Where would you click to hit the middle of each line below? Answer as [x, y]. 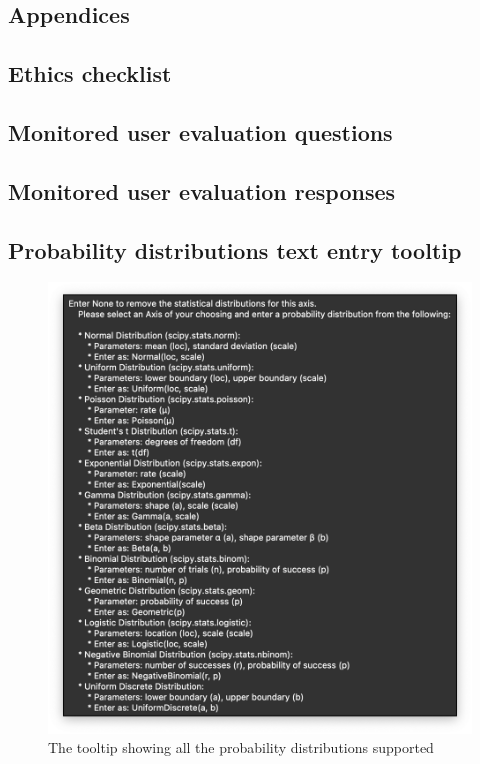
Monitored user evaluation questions [200, 131]
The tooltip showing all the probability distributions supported [241, 747]
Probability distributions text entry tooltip [235, 249]
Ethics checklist [90, 73]
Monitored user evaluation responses [202, 190]
